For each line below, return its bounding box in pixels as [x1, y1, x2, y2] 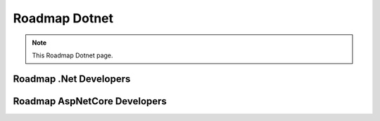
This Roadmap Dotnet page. [32, 51, 113, 59]
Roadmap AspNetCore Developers [13, 95, 167, 107]
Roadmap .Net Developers [13, 73, 131, 85]
